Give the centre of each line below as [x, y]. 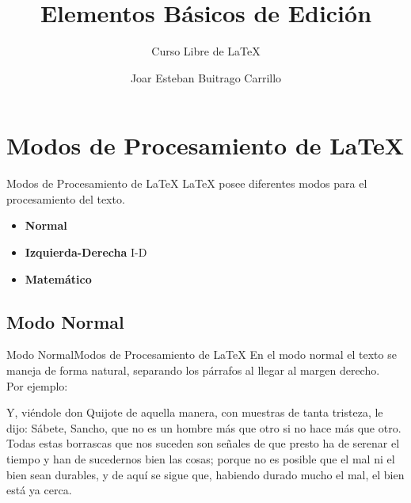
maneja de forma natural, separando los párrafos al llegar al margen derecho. [193, 370]
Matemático [58, 278]
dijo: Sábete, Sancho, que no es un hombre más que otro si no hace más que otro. [204, 427]
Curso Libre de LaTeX [206, 51]
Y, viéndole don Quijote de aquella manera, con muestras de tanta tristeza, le [195, 412]
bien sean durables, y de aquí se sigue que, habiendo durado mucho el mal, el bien [205, 474]
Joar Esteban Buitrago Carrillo [206, 77]
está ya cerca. [39, 490]
